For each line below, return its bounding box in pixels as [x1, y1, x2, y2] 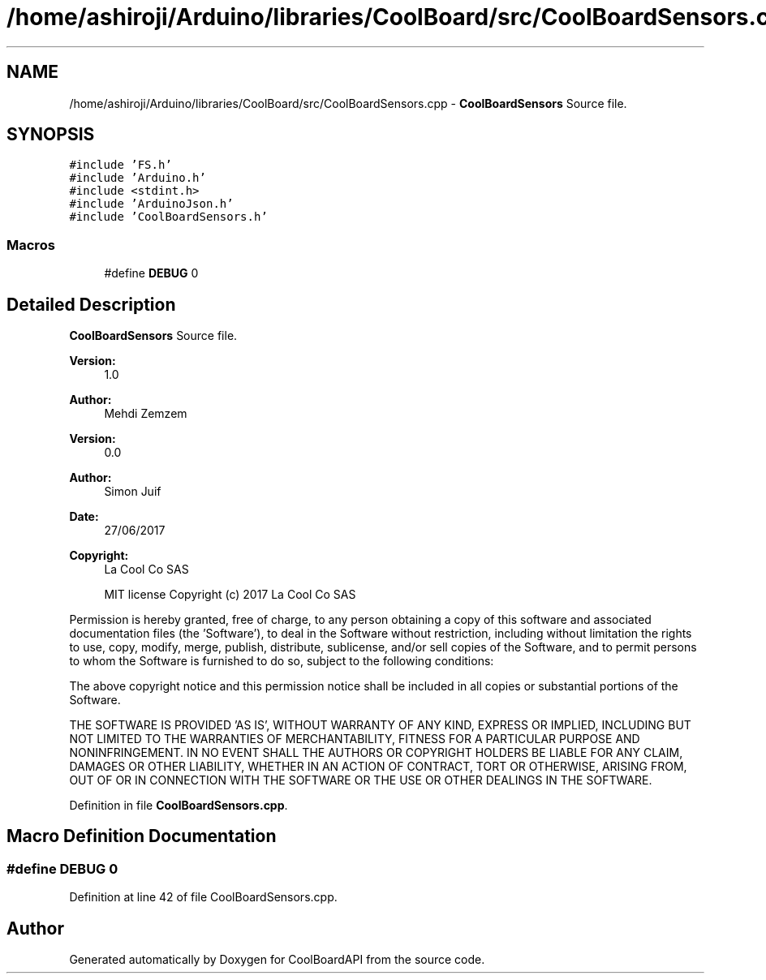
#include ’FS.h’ [69, 158, 172, 172]
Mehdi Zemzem [104, 406, 187, 421]
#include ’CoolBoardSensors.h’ [69, 210, 268, 224]
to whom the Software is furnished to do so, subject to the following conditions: [69, 654, 494, 668]
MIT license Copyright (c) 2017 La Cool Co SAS [104, 587, 356, 602]
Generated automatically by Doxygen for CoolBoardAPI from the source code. [69, 952, 485, 967]
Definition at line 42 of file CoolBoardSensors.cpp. [69, 890, 338, 905]
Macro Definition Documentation [6, 826, 277, 847]
